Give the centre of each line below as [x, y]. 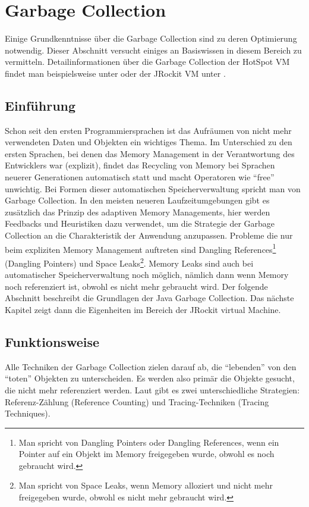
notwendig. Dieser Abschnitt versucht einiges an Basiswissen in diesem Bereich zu [153, 50]
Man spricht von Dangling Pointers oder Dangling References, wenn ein [149, 442]
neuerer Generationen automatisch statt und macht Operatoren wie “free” [140, 177]
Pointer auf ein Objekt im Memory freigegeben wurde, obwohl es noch [146, 454]
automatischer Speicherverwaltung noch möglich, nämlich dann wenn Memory [147, 275]
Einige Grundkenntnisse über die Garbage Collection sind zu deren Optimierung [151, 38]
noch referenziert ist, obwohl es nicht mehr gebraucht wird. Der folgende [136, 286]
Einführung [40, 105]
